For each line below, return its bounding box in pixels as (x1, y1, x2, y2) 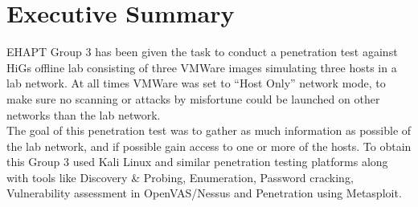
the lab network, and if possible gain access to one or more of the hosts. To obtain (6, 137, 412, 154)
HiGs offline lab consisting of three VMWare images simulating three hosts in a (6, 59, 397, 75)
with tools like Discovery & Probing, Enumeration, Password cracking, (6, 168, 354, 185)
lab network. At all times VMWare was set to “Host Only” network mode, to (6, 75, 386, 91)
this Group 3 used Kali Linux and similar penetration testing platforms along (6, 153, 388, 170)
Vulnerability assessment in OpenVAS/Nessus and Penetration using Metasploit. (6, 185, 402, 201)
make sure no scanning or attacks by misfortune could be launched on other (6, 90, 380, 107)
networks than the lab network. (6, 106, 161, 123)
